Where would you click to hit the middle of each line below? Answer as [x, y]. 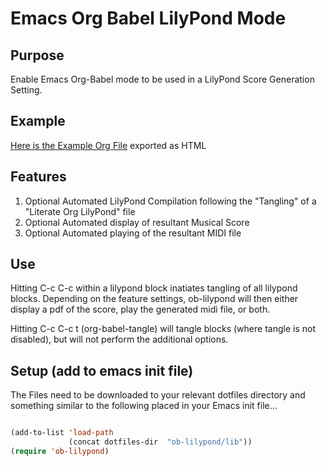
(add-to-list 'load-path [62, 433]
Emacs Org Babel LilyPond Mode [148, 18]
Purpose [37, 55]
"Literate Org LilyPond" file [80, 211]
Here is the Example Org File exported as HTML [108, 145]
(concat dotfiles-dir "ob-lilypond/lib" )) [160, 442]
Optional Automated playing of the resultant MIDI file [133, 233]
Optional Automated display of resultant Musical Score [137, 222]
